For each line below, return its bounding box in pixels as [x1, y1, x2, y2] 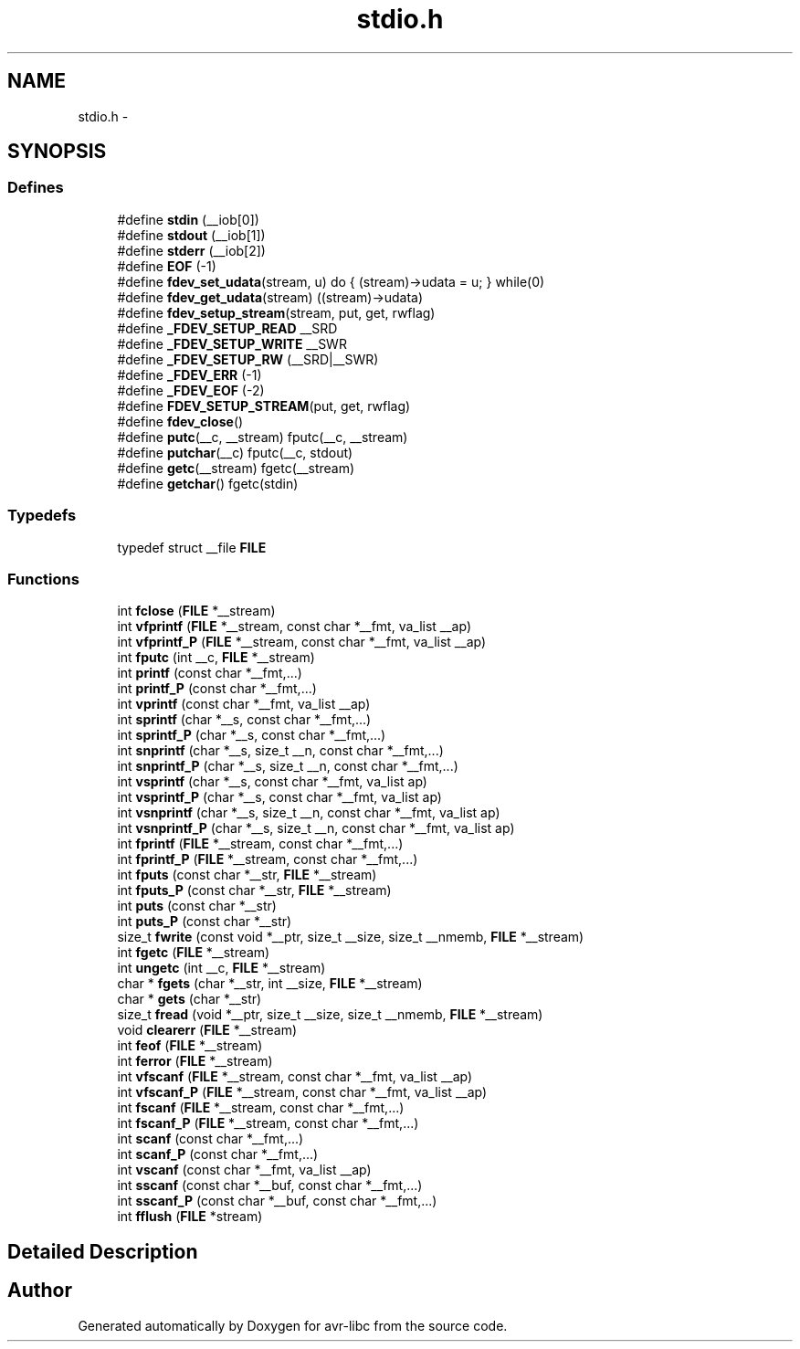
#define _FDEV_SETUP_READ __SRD [117, 320, 338, 336]
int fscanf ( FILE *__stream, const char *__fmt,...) [117, 1100, 405, 1116]
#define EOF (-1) [117, 258, 216, 274]
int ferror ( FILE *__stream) [117, 1053, 273, 1070]
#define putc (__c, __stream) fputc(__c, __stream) [117, 428, 408, 445]
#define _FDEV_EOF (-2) [117, 382, 265, 398]
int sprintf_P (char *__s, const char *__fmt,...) [117, 727, 386, 743]
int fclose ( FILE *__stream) [117, 603, 276, 619]
